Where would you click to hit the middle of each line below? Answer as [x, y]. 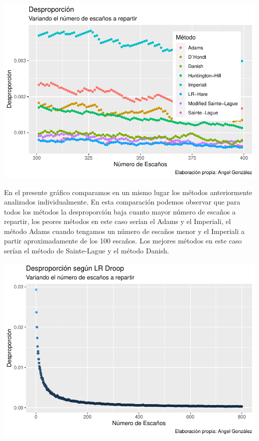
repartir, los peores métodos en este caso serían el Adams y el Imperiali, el [118, 221]
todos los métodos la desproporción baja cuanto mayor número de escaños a [120, 211]
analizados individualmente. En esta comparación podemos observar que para [122, 202]
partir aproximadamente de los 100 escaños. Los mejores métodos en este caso [123, 241]
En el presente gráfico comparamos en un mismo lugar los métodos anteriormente [128, 192]
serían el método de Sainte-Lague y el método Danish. [87, 251]
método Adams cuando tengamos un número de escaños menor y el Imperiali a [124, 231]
